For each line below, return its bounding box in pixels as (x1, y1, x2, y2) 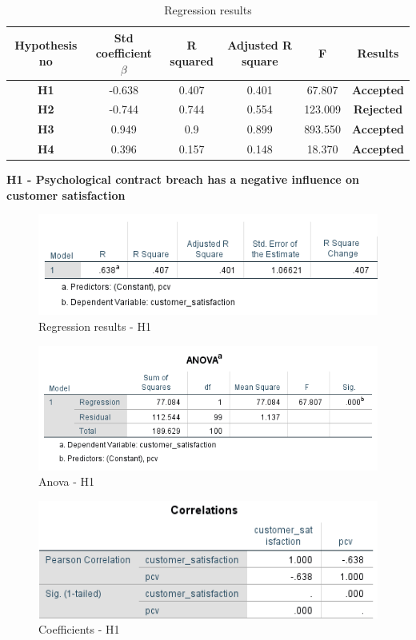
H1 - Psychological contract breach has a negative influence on (6, 171, 360, 188)
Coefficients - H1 (38, 621, 120, 638)
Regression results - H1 (38, 318, 151, 334)
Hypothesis (14, 37, 78, 54)
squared (170, 52, 214, 69)
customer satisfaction (6, 186, 126, 203)
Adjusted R (227, 37, 293, 54)
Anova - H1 (38, 473, 94, 490)
